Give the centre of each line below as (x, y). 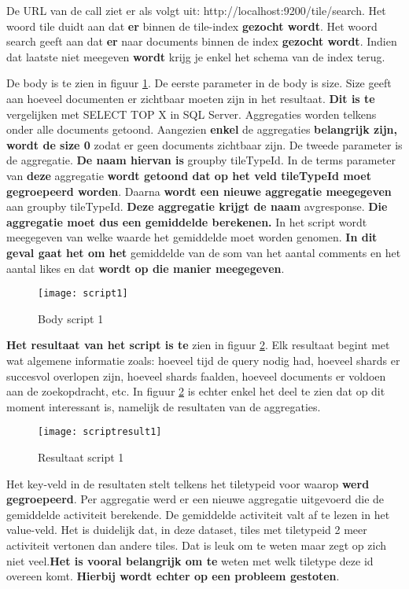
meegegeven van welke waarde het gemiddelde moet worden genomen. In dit (192, 237)
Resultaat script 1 (81, 456)
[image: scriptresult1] (100, 432)
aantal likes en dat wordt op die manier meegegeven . (146, 268)
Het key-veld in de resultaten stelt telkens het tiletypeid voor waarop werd (188, 483)
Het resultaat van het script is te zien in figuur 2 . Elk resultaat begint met (198, 345)
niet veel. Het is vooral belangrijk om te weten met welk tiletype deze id (190, 560)
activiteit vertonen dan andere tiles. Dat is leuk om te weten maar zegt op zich (197, 545)
